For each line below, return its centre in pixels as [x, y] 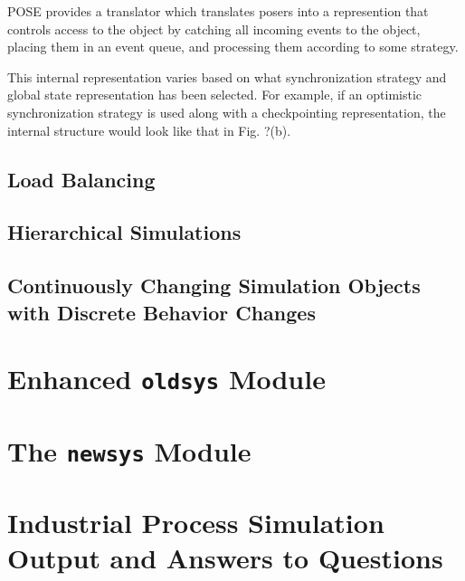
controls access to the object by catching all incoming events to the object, [214, 29]
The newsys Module [129, 450]
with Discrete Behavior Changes [161, 312]
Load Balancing [81, 179]
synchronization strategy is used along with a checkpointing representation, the [227, 112]
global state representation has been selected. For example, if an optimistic [215, 95]
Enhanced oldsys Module [166, 379]
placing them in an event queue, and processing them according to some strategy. [233, 47]
